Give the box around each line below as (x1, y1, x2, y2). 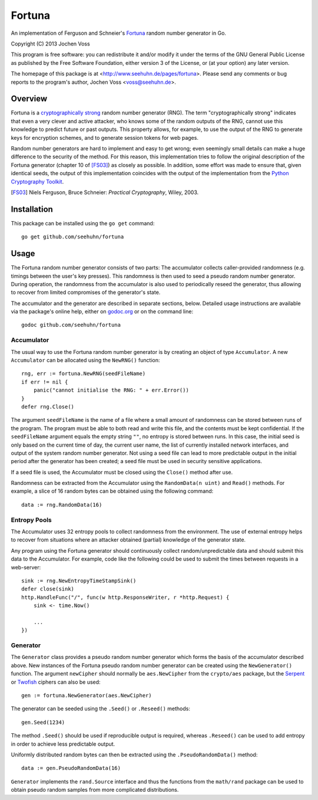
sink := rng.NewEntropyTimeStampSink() (21, 577, 137, 584)
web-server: (11, 563, 41, 571)
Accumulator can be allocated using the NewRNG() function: (11, 357, 160, 363)
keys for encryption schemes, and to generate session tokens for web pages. (11, 134, 198, 141)
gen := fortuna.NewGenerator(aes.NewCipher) (21, 692, 153, 699)
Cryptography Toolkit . (11, 178, 64, 185)
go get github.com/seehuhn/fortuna (21, 234, 124, 240)
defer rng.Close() (21, 403, 75, 410)
